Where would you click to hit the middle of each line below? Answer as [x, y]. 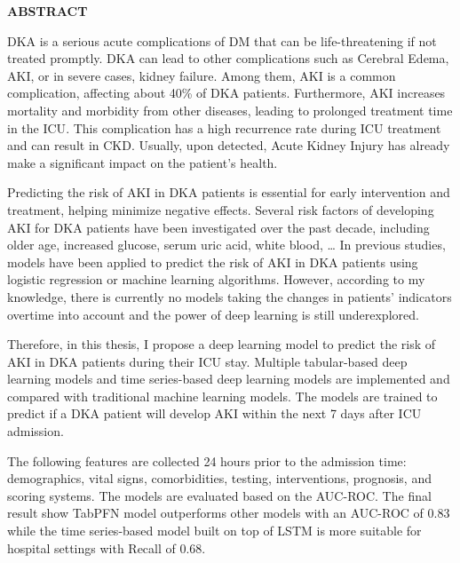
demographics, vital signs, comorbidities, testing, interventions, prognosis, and [219, 478]
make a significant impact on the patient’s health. [143, 162]
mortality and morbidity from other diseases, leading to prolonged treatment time [230, 110]
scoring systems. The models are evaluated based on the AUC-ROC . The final [219, 495]
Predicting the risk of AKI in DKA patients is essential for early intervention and [229, 192]
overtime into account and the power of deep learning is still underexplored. [213, 314]
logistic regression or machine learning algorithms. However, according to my [216, 279]
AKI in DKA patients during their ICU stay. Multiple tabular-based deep [207, 361]
